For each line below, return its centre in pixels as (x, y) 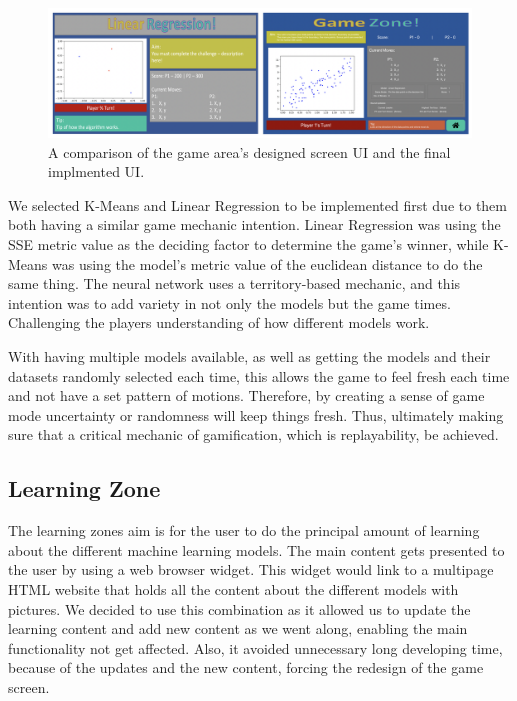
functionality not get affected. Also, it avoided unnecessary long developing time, (255, 647)
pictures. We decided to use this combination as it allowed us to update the (239, 608)
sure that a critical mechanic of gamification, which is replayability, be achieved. (253, 434)
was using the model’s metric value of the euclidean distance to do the (267, 263)
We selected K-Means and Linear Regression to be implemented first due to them (257, 204)
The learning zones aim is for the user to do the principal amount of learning (244, 530)
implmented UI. (96, 171)
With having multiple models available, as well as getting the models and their (249, 355)
